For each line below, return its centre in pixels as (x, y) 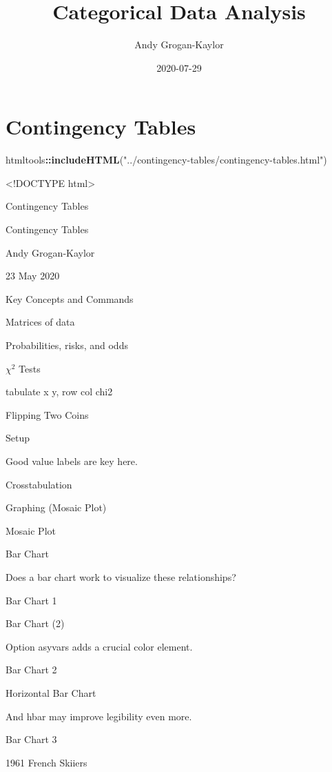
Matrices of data (40, 322)
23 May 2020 (33, 276)
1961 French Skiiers (46, 762)
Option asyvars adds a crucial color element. (99, 646)
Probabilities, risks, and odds (67, 345)
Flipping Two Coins (47, 414)
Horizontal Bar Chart (51, 692)
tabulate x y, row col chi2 (59, 392)
